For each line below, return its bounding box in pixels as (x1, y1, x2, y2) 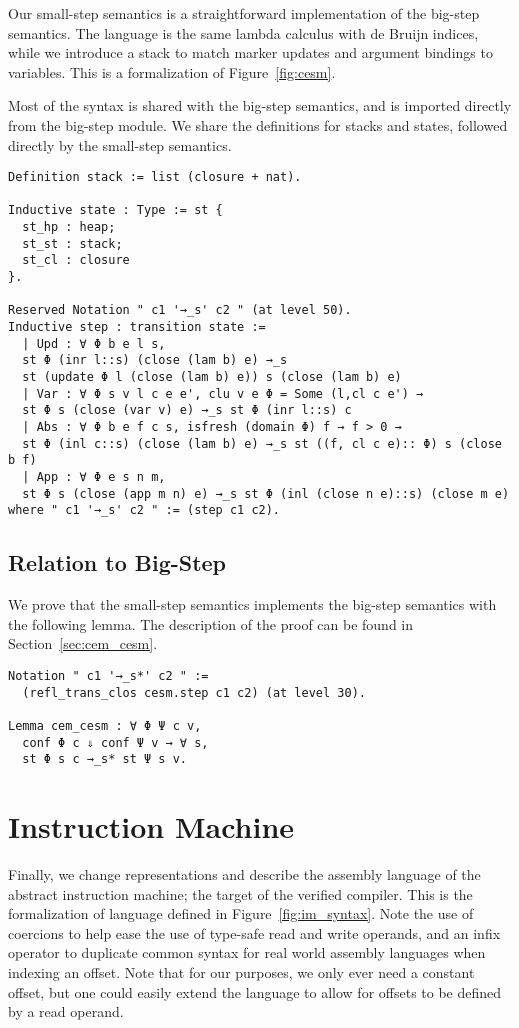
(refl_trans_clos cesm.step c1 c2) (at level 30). (22, 685, 366, 700)
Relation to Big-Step (8, 547, 227, 578)
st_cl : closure (22, 253, 130, 268)
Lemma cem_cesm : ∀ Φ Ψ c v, (8, 718, 202, 733)
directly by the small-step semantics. (8, 134, 232, 155)
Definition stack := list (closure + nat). (8, 170, 302, 185)
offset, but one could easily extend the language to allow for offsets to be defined (8, 981, 502, 1002)
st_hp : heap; (22, 220, 116, 235)
